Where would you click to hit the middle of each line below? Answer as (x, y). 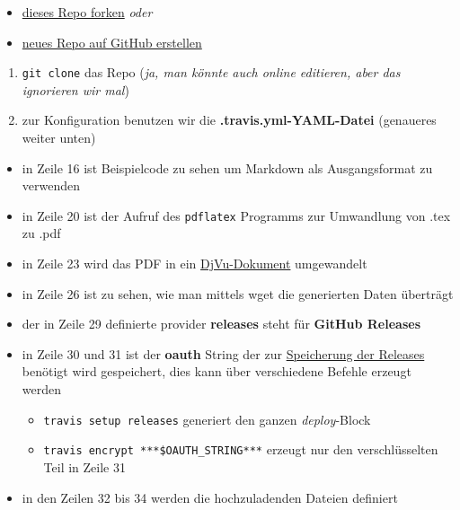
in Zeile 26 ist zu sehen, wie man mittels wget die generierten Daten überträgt (238, 293)
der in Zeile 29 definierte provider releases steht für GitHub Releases (221, 324)
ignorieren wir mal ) (75, 89)
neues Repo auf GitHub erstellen (112, 42)
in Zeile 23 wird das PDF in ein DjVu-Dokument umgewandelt (195, 264)
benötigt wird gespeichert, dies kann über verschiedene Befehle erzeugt (217, 371)
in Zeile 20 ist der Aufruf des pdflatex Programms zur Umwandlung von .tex (236, 215)
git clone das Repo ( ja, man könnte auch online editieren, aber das (211, 72)
